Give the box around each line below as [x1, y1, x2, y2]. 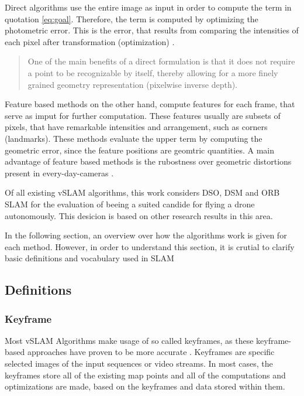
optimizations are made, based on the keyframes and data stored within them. [5, 380, 285, 392]
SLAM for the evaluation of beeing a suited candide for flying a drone [5, 197, 255, 210]
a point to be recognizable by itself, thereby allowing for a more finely [27, 66, 278, 78]
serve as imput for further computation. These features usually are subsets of [5, 109, 281, 121]
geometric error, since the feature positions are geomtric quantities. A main [5, 144, 274, 156]
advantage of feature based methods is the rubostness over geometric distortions [5, 155, 292, 168]
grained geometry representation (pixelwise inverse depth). [27, 78, 237, 90]
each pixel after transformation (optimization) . [5, 35, 175, 47]
